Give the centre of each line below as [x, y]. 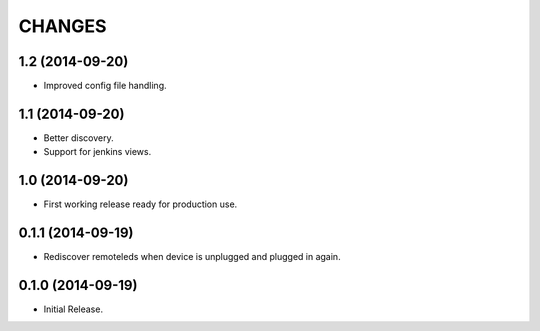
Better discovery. [78, 137]
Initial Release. [73, 309]
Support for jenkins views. [97, 152]
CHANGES [62, 26]
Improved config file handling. [105, 86]
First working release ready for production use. [140, 204]
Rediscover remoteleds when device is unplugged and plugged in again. [192, 257]
